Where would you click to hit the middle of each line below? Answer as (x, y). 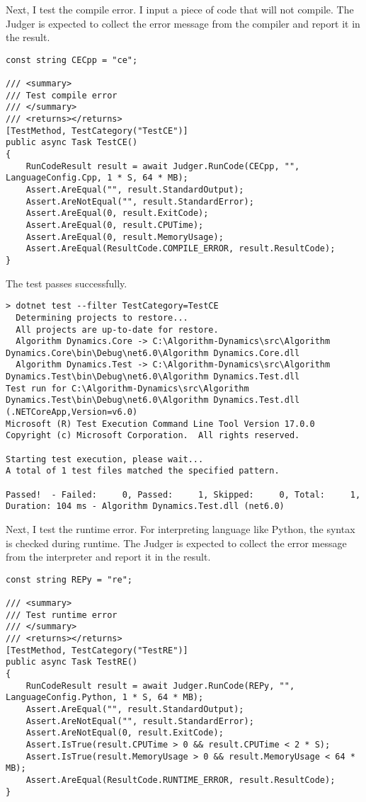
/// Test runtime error (62, 615)
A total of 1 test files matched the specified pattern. (143, 471)
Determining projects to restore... (102, 317)
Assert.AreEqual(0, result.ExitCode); (117, 213)
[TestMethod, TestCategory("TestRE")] (97, 650)
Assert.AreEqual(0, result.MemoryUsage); (125, 237)
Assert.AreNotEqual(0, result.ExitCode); (125, 733)
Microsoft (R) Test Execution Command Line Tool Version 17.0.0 (160, 424)
